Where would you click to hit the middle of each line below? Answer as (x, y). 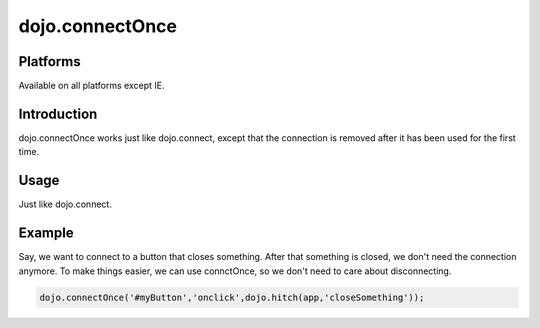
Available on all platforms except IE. (91, 86)
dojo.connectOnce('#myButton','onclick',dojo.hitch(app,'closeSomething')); (232, 297)
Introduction (58, 113)
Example (46, 233)
